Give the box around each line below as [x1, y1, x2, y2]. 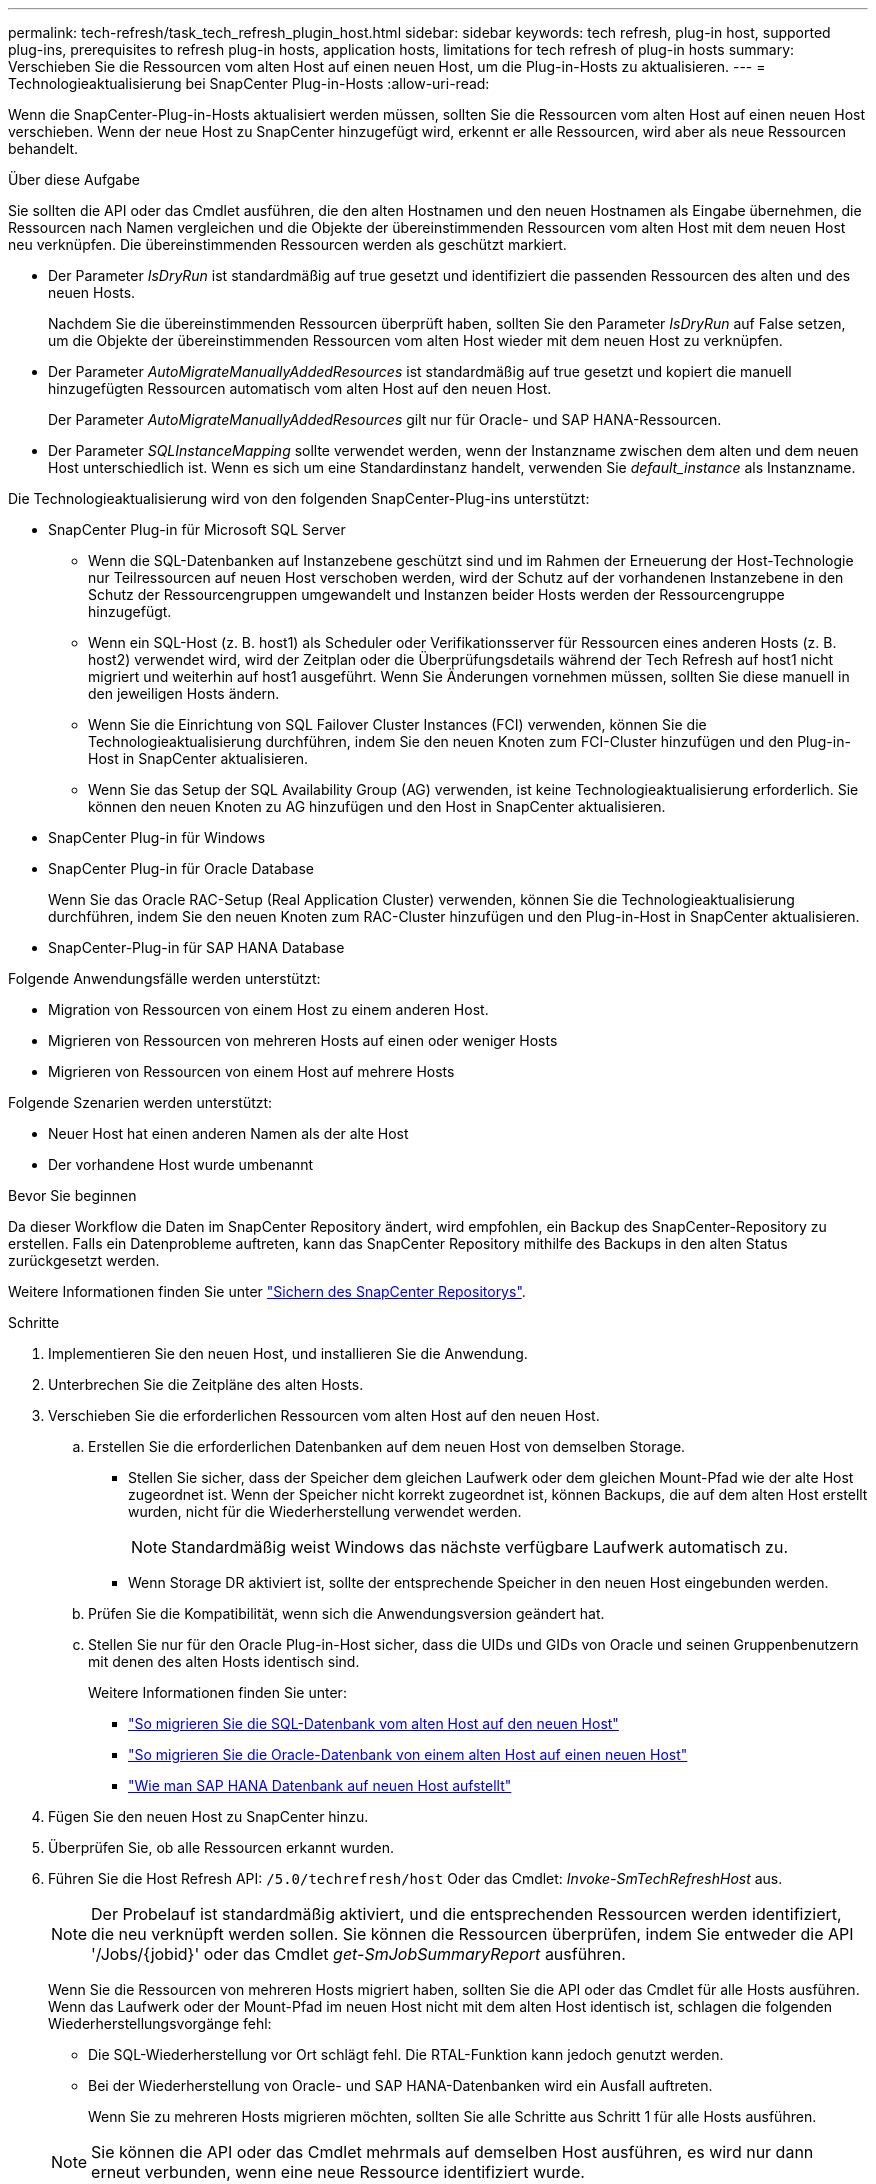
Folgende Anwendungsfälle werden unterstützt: [8, 970, 321, 987]
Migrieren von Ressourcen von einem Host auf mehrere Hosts [48, 1063, 455, 1080]
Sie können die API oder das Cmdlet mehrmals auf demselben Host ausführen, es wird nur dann [91, 2142, 814, 2162]
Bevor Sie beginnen [8, 1187, 137, 1204]
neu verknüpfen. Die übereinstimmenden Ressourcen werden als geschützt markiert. [8, 236, 567, 253]
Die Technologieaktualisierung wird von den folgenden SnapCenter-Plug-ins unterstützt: [8, 490, 590, 507]
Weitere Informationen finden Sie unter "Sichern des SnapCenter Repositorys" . [8, 1283, 526, 1300]
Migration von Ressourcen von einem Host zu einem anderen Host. [48, 1001, 489, 1018]
